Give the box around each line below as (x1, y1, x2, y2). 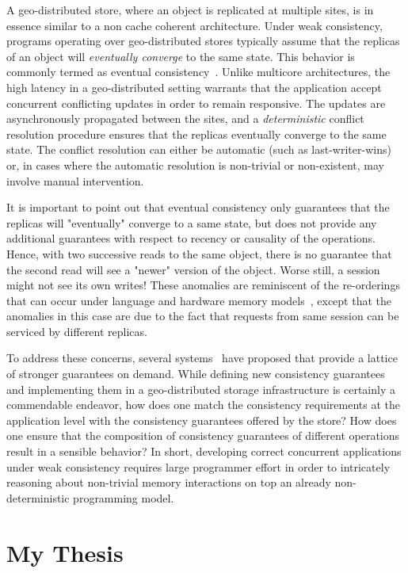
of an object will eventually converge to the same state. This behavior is (6, 48, 355, 64)
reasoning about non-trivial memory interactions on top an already (6, 474, 331, 491)
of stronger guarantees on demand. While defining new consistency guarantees (6, 365, 385, 382)
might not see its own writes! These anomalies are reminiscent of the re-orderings (6, 277, 400, 293)
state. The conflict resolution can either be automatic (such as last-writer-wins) (6, 141, 391, 158)
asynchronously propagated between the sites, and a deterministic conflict (6, 110, 364, 127)
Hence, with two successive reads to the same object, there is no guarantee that (6, 245, 392, 262)
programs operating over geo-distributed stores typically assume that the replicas (6, 32, 400, 49)
